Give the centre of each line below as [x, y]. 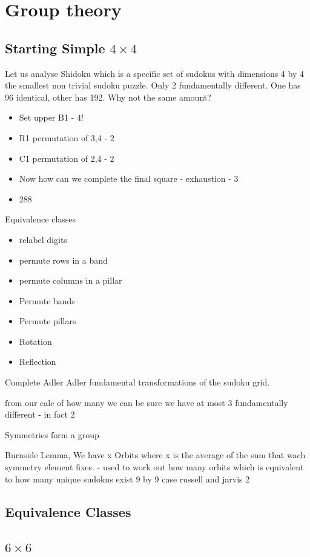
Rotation [35, 341]
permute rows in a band [63, 260]
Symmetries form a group [52, 434]
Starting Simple [55, 48]
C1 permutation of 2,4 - [63, 158]
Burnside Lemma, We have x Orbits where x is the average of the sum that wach [155, 455]
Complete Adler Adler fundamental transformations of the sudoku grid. [137, 382]
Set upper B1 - [47, 117]
